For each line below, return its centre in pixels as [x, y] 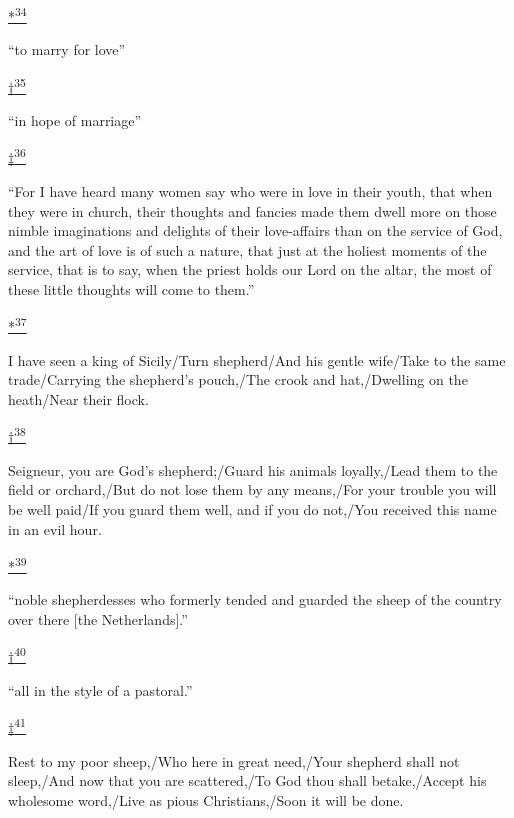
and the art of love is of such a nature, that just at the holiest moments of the [247, 249]
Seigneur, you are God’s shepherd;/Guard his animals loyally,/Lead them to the [253, 469]
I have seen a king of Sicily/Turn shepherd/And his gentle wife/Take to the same [257, 359]
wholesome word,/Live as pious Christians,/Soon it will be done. [206, 799]
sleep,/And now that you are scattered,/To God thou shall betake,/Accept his [247, 780]
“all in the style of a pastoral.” [100, 689]
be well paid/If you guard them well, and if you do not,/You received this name [252, 508]
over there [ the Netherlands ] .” [98, 619]
